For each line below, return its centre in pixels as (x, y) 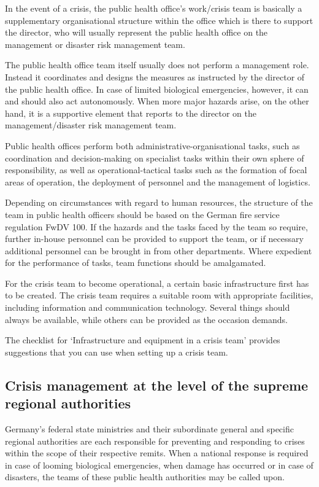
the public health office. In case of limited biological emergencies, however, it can (157, 89)
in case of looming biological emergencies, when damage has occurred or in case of (159, 465)
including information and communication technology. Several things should (148, 307)
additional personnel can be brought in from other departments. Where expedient (159, 250)
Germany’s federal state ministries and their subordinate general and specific (149, 429)
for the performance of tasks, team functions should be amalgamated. (136, 263)
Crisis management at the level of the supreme (157, 385)
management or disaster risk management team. (95, 44)
